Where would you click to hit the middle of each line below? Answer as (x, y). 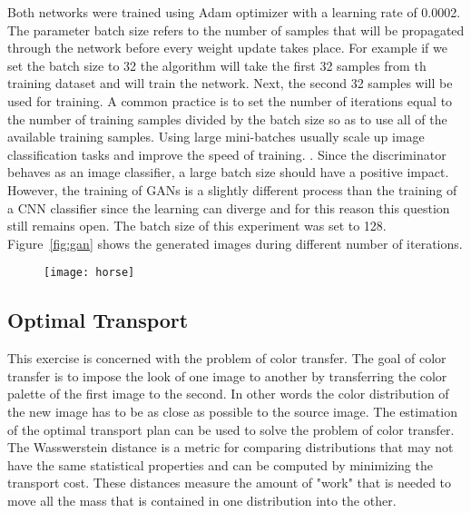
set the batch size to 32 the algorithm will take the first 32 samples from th (217, 65)
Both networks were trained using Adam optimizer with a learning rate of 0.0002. (234, 12)
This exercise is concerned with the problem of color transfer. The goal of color (227, 358)
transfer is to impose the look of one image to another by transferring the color (227, 375)
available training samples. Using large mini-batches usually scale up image (216, 137)
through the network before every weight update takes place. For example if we (228, 48)
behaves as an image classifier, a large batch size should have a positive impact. (228, 172)
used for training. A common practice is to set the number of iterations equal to (230, 100)
